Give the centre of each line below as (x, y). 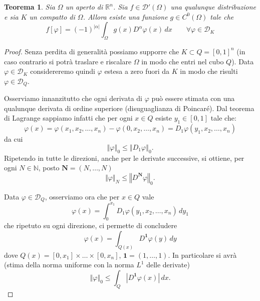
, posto (49, 168)
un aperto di (84, 7)
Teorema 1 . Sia (30, 7)
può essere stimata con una (193, 98)
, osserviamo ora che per (82, 196)
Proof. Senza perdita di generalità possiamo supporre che (92, 51)
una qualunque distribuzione (213, 7)
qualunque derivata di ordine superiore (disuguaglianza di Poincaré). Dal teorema (129, 108)
